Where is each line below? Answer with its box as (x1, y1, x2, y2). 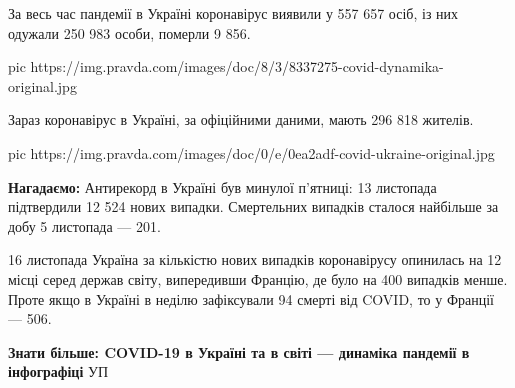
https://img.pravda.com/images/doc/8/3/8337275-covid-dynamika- (30, 56, 444, 77)
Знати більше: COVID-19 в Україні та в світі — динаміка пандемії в (8, 341, 470, 362)
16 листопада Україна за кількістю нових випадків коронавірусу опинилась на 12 (8, 249, 502, 270)
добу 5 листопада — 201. (8, 215, 161, 236)
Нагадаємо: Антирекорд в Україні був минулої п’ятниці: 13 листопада (8, 176, 437, 197)
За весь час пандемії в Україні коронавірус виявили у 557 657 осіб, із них (8, 3, 459, 23)
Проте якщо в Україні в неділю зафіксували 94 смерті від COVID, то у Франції (8, 288, 494, 309)
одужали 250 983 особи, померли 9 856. (8, 22, 251, 43)
